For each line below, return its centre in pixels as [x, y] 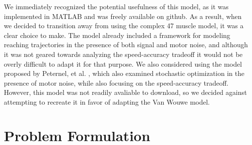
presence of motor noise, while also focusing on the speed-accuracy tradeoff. [116, 82]
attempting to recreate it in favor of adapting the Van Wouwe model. [107, 101]
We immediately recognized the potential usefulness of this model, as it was [116, 6]
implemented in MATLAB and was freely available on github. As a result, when [123, 16]
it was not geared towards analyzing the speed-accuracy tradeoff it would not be [123, 54]
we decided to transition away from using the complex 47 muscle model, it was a [124, 26]
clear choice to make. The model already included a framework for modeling [117, 35]
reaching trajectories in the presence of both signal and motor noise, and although [126, 45]
